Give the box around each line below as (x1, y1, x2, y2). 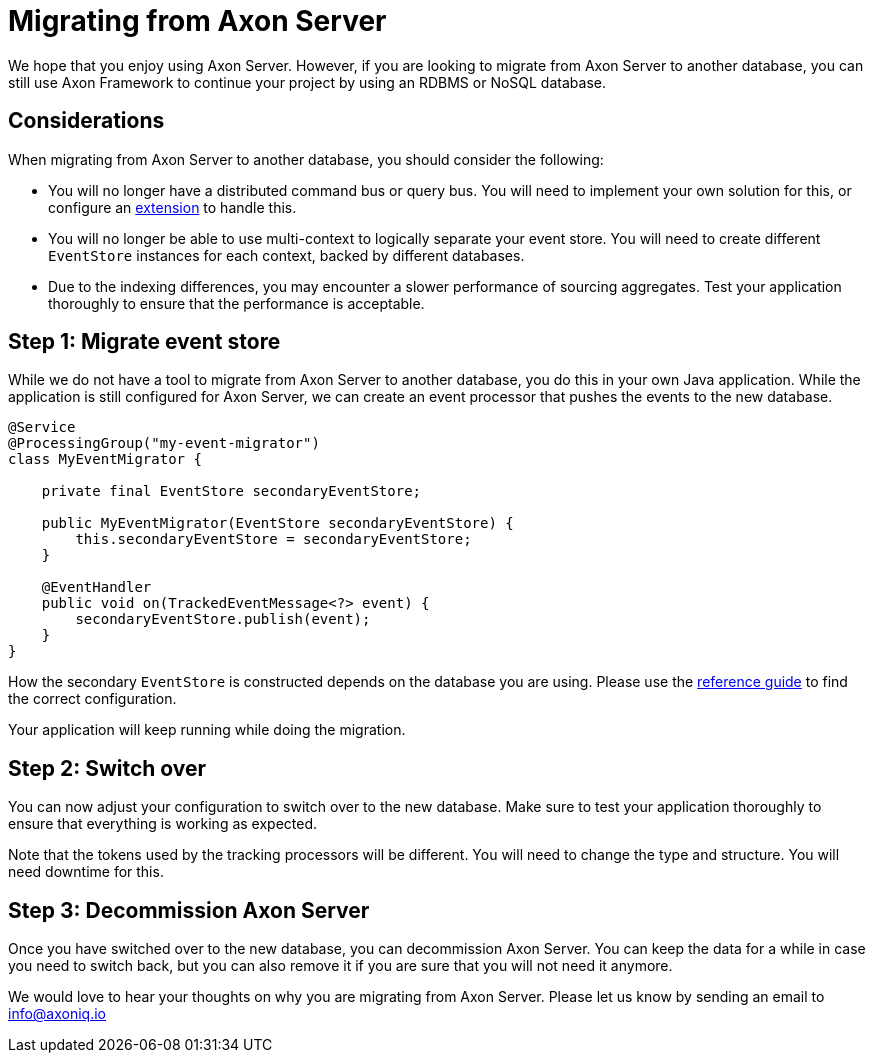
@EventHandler (41, 579, 152, 596)
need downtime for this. (8, 863, 164, 881)
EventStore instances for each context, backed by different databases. (48, 246, 525, 264)
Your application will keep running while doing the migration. (8, 721, 406, 739)
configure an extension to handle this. (48, 198, 297, 216)
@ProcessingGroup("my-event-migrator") (8, 435, 320, 452)
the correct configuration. (8, 690, 177, 708)
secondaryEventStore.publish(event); (75, 611, 371, 628)
